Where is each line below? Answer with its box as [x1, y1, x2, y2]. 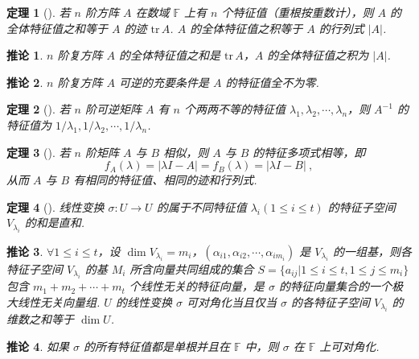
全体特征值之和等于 [6, 19, 108, 36]
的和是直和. [24, 214, 84, 231]
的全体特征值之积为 [267, 47, 369, 64]
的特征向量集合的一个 [278, 278, 392, 295]
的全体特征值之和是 [118, 47, 220, 64]
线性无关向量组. [17, 293, 101, 310]
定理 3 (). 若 [6, 143, 71, 160]
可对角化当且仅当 [186, 293, 277, 310]
